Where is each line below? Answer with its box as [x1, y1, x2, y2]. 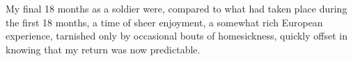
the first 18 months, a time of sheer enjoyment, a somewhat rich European [6, 15, 323, 29]
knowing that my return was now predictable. [6, 42, 201, 56]
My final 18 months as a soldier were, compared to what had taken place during [6, 1, 347, 15]
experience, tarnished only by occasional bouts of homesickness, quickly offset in [6, 28, 347, 43]
